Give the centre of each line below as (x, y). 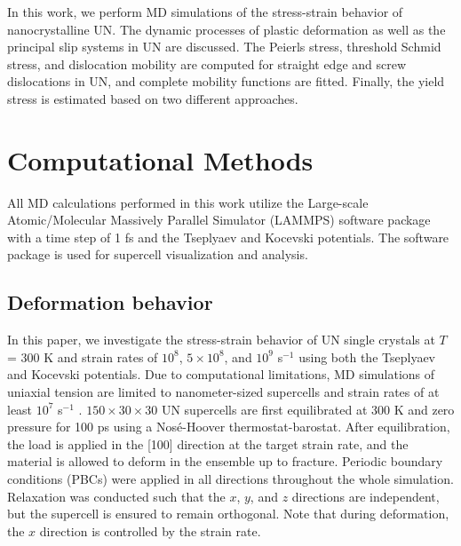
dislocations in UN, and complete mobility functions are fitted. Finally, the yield (226, 81)
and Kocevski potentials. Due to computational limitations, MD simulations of (221, 374)
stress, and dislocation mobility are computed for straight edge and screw (207, 63)
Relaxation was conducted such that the (116, 496)
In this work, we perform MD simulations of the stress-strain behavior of (205, 12)
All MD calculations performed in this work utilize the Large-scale (188, 202)
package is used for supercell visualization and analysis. (158, 254)
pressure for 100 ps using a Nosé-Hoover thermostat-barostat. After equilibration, (229, 427)
